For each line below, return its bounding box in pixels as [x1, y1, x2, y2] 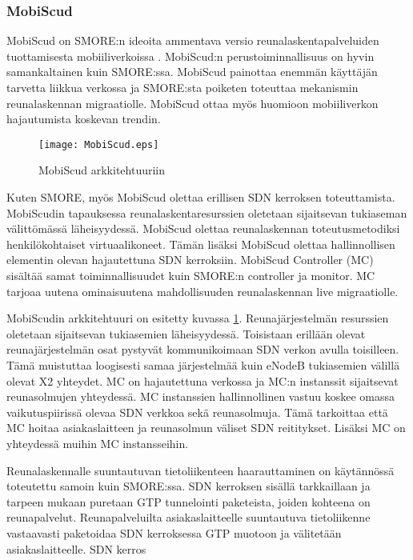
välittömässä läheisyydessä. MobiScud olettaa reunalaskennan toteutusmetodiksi [6, 220, 400, 237]
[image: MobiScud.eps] [38, 138, 159, 150]
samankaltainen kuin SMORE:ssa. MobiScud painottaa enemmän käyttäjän [6, 63, 378, 80]
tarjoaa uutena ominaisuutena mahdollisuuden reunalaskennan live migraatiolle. [6, 282, 399, 299]
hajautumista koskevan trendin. [6, 110, 161, 127]
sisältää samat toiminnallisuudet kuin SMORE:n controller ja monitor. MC [6, 267, 375, 283]
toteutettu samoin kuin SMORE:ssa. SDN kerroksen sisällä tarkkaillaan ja [6, 478, 371, 494]
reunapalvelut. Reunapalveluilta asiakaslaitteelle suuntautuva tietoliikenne [6, 509, 371, 526]
